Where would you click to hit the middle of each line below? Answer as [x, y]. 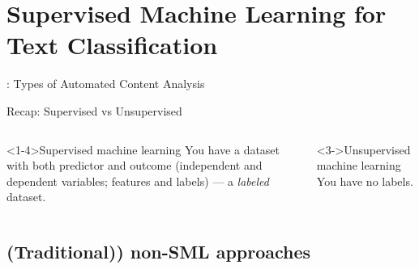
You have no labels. [365, 181]
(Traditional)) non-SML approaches [159, 252]
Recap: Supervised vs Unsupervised [94, 110]
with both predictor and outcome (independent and [135, 165]
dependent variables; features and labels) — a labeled [138, 181]
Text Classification [112, 45]
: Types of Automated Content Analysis [106, 84]
